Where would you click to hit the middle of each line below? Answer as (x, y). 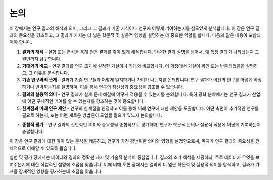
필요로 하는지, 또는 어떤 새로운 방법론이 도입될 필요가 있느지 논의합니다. (92, 115)
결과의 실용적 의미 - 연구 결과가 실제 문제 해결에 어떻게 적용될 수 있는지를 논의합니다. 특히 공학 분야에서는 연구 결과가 (136, 94)
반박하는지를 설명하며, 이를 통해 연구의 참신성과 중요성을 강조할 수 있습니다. (110, 87)
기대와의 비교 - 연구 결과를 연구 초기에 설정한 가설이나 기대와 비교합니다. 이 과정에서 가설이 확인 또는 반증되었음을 (133, 66)
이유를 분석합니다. (51, 73)
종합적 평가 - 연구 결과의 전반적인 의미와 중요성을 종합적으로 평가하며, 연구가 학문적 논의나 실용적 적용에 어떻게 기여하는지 (142, 124)
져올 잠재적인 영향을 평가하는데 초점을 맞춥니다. (56, 171)
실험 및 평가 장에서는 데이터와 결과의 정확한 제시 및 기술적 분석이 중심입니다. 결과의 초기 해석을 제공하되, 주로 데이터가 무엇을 (132, 157)
